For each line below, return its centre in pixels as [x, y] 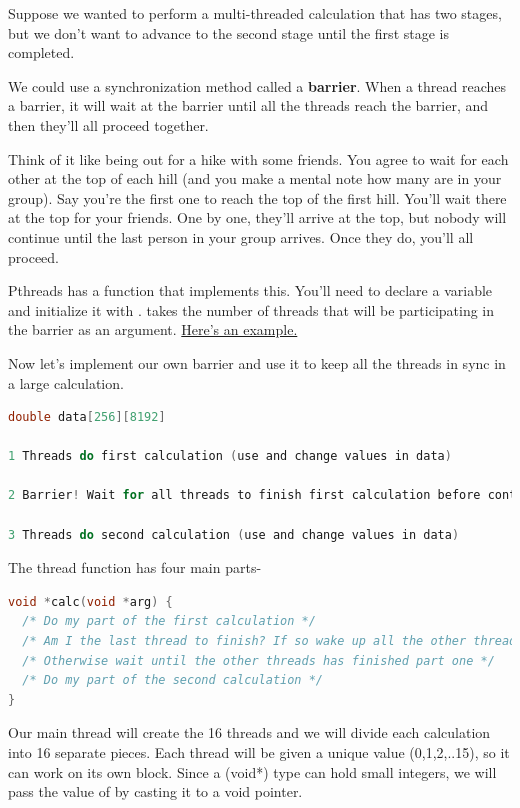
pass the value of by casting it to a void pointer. [155, 791]
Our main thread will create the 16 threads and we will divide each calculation [249, 732]
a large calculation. [66, 382]
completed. [41, 52]
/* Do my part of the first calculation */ [169, 621]
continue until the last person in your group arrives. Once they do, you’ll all [241, 236]
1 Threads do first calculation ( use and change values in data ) [230, 456]
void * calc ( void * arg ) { [90, 601]
